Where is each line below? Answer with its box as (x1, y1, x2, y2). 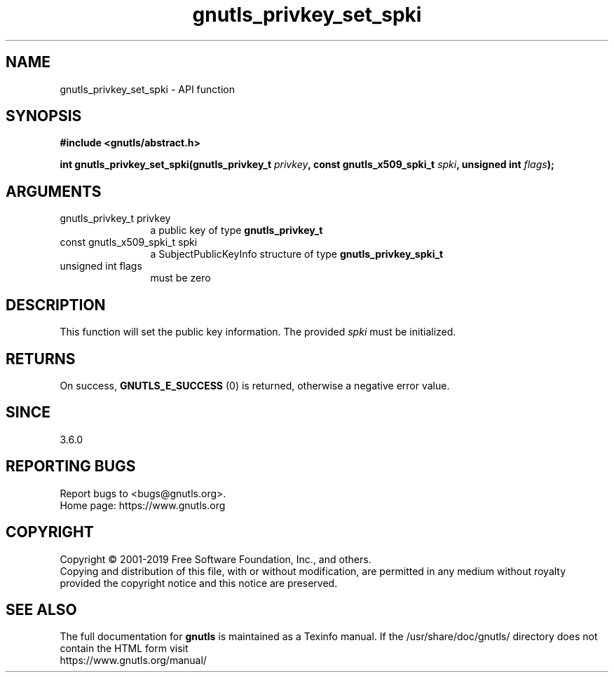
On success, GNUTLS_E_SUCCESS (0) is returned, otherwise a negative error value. (60, 379, 450, 392)
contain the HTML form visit (60, 642, 189, 655)
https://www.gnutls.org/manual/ (60, 654, 207, 667)
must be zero (150, 272, 211, 284)
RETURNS (6, 350, 76, 368)
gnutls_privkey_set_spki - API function (60, 83, 235, 95)
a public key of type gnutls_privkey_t (150, 224, 323, 237)
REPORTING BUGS (6, 457, 136, 476)
